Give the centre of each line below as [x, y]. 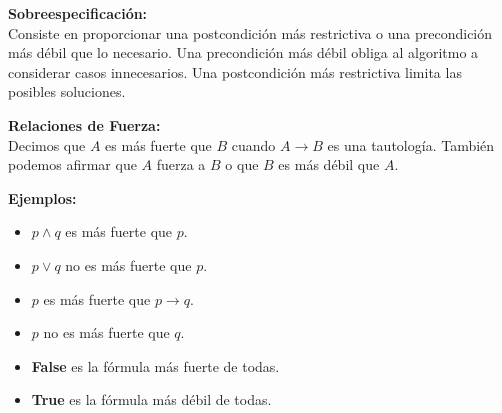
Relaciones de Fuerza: [84, 124]
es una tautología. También [411, 144]
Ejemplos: [42, 197]
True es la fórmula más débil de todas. [151, 399]
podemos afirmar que [72, 164]
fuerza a [181, 164]
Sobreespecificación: [78, 13]
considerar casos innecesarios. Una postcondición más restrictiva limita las [235, 71]
